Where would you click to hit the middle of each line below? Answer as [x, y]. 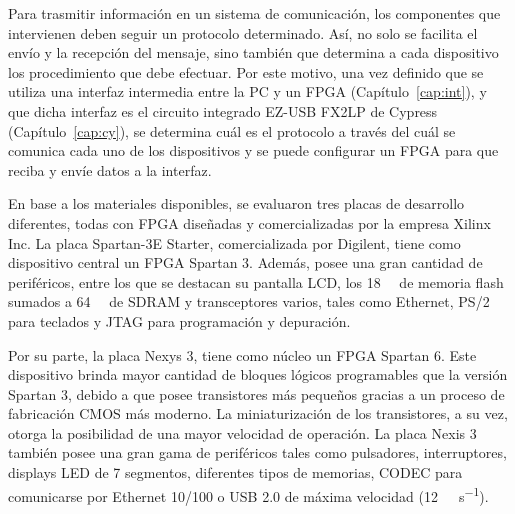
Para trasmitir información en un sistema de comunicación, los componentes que [254, 13]
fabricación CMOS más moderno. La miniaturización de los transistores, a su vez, [258, 413]
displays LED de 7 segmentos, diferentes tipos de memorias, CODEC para [235, 472]
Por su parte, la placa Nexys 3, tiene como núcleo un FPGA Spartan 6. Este [242, 354]
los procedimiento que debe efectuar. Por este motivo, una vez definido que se [246, 71]
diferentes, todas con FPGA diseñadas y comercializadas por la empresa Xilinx [249, 222]
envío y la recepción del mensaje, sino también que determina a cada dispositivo [253, 52]
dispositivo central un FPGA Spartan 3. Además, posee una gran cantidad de [245, 262]
